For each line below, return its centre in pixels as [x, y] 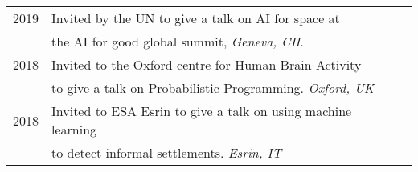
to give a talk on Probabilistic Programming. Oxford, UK [213, 88]
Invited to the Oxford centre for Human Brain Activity [207, 64]
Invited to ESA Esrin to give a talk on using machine [202, 111]
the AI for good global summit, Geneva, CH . [178, 41]
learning [74, 129]
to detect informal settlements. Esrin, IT [167, 152]
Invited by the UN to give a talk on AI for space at [196, 18]
